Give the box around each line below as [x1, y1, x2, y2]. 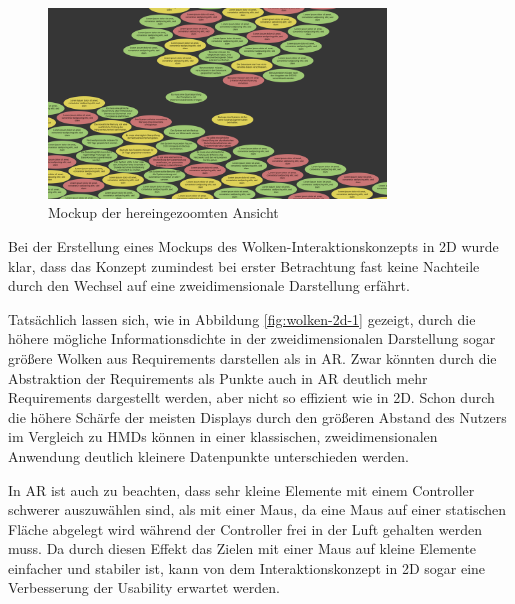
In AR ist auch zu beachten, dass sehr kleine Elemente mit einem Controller [8, 479, 475, 500]
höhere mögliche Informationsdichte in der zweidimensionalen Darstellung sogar [8, 328, 496, 349]
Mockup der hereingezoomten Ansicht [48, 202, 279, 223]
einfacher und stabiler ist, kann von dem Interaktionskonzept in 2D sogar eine [8, 557, 486, 578]
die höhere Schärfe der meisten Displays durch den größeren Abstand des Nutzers [8, 406, 507, 427]
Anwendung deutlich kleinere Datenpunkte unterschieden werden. [8, 445, 409, 466]
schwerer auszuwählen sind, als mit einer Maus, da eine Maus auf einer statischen [8, 499, 507, 520]
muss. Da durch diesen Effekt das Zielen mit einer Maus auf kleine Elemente [8, 538, 477, 559]
